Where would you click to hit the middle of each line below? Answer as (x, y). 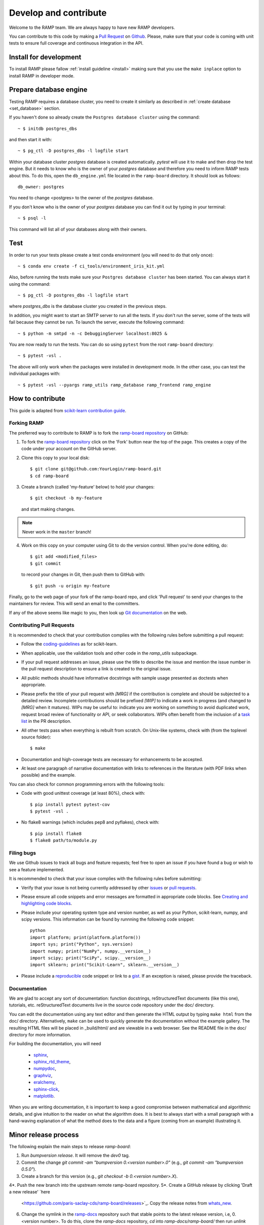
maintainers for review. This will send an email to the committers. (74, 604)
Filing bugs (22, 853)
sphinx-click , (46, 1089)
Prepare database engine (48, 90)
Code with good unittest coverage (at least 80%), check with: (83, 793)
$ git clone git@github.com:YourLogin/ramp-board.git (96, 469)
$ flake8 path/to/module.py (64, 841)
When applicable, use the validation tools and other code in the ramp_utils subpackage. (110, 653)
